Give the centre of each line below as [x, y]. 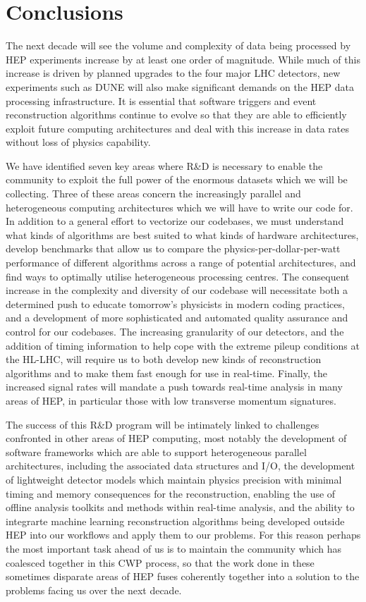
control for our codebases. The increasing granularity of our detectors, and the [175, 331]
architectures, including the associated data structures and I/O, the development [181, 466]
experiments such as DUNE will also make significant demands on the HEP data [180, 86]
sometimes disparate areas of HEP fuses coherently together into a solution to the [183, 576]
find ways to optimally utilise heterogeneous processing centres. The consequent [178, 276]
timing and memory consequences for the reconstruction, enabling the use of [171, 493]
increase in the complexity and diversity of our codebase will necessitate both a [177, 290]
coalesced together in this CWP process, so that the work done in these [160, 562]
